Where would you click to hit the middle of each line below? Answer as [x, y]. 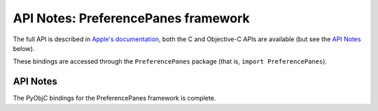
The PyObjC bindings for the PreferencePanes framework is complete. [114, 98]
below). [24, 48]
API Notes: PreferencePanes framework [131, 18]
